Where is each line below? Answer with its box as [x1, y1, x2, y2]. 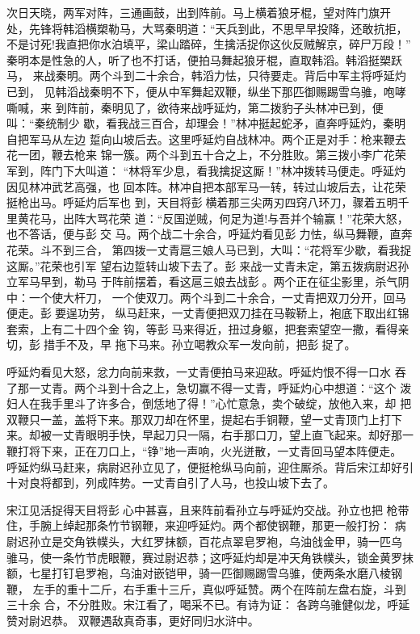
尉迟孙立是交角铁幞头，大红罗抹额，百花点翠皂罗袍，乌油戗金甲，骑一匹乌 [6, 533, 402, 549]
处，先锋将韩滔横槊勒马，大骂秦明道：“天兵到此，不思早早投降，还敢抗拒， [6, 19, 408, 36]
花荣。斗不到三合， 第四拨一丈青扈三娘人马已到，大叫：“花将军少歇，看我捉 [6, 241, 412, 258]
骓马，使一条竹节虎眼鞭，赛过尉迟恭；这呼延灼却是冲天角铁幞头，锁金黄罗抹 [6, 548, 414, 565]
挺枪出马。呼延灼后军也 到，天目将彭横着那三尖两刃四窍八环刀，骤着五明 [6, 194, 398, 211]
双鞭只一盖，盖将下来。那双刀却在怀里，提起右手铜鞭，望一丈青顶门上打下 [6, 410, 402, 427]
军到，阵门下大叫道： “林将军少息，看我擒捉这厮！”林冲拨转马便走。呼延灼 [6, 162, 405, 178]
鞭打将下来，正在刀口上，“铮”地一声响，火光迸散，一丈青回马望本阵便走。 [6, 443, 402, 460]
